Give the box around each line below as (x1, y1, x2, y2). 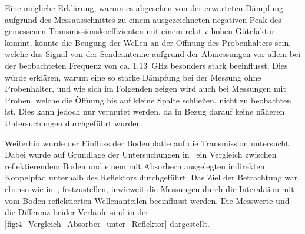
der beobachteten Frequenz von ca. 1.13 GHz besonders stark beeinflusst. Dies (5, 59, 288, 71)
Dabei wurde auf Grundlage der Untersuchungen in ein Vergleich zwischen (5, 148, 277, 161)
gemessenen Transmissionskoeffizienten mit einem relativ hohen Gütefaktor (5, 25, 275, 37)
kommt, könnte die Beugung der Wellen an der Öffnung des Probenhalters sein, (5, 36, 291, 48)
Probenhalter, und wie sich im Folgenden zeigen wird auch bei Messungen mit (5, 82, 286, 95)
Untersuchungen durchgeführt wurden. (5, 116, 144, 129)
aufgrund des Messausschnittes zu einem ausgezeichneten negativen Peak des (5, 13, 281, 25)
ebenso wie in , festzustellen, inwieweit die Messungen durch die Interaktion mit (5, 182, 294, 195)
